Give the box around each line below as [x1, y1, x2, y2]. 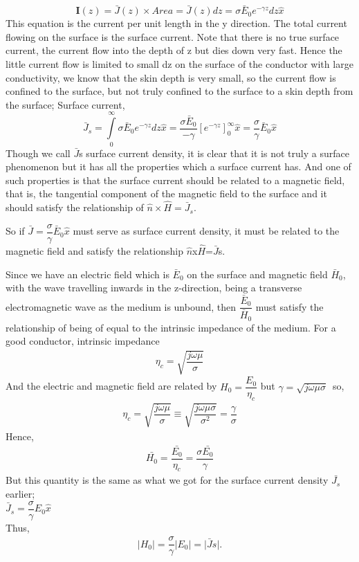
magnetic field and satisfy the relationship [6, 243, 183, 257]
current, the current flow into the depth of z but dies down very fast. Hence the [6, 43, 342, 57]
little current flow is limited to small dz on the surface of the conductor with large [6, 57, 353, 71]
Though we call [6, 145, 71, 160]
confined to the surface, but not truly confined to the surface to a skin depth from [6, 84, 353, 98]
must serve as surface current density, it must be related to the [73, 224, 340, 238]
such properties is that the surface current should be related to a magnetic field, [6, 172, 345, 187]
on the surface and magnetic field [187, 266, 328, 281]
